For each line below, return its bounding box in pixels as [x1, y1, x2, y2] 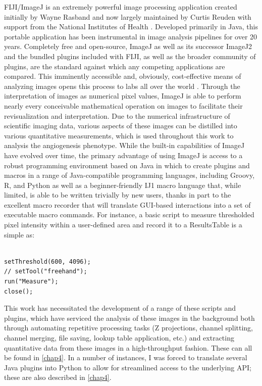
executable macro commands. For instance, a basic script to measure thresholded [4, 209, 254, 220]
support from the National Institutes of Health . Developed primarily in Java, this [4, 21, 258, 32]
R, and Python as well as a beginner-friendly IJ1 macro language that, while [4, 179, 241, 190]
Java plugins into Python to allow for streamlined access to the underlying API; [4, 362, 251, 372]
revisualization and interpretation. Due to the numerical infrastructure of [4, 110, 230, 121]
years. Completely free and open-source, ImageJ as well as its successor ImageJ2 [4, 41, 252, 52]
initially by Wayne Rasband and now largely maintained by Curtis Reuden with [4, 11, 251, 22]
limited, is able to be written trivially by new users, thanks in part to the [4, 189, 231, 200]
